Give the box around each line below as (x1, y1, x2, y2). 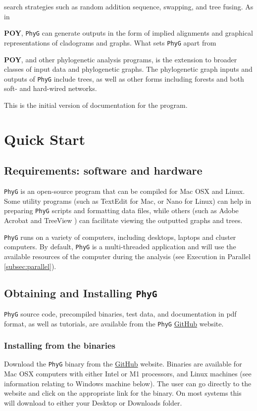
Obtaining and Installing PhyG (4, 285, 157, 300)
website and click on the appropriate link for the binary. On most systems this (4, 388, 242, 398)
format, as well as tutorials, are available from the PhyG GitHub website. (4, 318, 224, 328)
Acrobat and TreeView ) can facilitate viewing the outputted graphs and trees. (4, 215, 243, 226)
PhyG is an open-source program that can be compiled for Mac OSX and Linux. (4, 186, 245, 196)
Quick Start (4, 129, 85, 149)
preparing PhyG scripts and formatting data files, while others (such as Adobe (4, 205, 239, 216)
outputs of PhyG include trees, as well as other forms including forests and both (4, 73, 244, 84)
